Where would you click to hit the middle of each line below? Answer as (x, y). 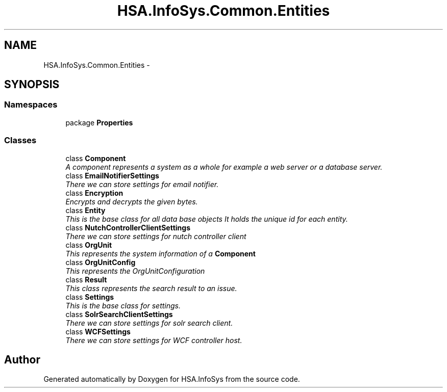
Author (22, 359)
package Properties (99, 122)
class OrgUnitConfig (101, 262)
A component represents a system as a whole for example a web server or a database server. (224, 167)
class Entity (85, 210)
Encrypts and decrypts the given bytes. (132, 201)
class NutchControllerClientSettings (128, 227)
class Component (96, 158)
